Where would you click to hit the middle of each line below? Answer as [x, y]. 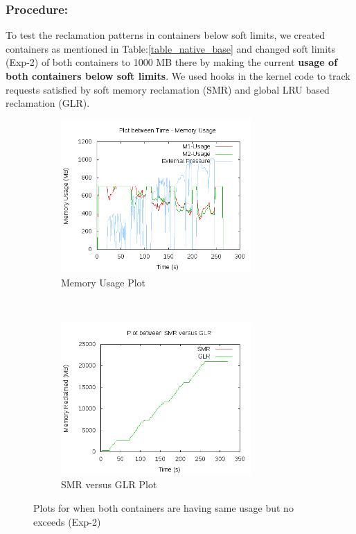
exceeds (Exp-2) [67, 521]
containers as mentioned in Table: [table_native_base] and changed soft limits [171, 48]
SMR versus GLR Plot [109, 484]
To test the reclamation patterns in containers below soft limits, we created [165, 35]
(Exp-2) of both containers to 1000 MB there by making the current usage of [172, 62]
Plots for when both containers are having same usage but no [163, 508]
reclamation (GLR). [48, 103]
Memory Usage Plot [104, 282]
